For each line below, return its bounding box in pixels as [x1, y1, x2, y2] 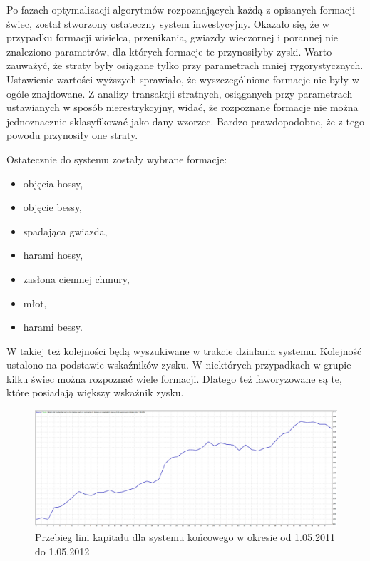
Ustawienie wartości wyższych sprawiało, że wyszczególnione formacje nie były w [6, 71, 359, 86]
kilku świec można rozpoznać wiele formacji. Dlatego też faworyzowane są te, [6, 371, 342, 386]
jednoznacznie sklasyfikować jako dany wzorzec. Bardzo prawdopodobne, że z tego [6, 113, 365, 128]
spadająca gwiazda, [23, 223, 108, 238]
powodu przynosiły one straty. [6, 128, 138, 143]
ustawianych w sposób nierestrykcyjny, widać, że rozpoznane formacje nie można [6, 100, 359, 115]
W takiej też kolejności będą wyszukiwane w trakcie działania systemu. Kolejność [6, 343, 362, 358]
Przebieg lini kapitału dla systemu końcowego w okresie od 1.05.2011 [35, 530, 335, 545]
